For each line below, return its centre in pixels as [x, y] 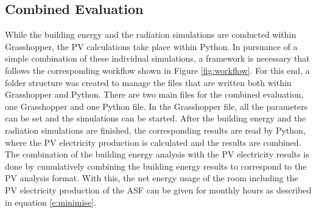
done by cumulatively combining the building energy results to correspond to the [156, 166]
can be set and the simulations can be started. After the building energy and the [156, 118]
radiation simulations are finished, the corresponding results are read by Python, [155, 130]
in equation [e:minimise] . [51, 202]
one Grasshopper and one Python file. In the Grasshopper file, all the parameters [156, 106]
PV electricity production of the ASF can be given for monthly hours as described [158, 190]
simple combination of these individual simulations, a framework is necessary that [157, 58]
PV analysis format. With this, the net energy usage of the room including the [152, 178]
